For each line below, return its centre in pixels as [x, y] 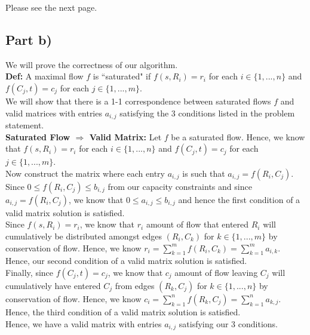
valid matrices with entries [54, 113]
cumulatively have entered [53, 285]
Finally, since [30, 272]
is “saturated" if [122, 76]
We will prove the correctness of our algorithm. [92, 64]
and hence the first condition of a [239, 199]
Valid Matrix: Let [125, 136]
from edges [135, 285]
